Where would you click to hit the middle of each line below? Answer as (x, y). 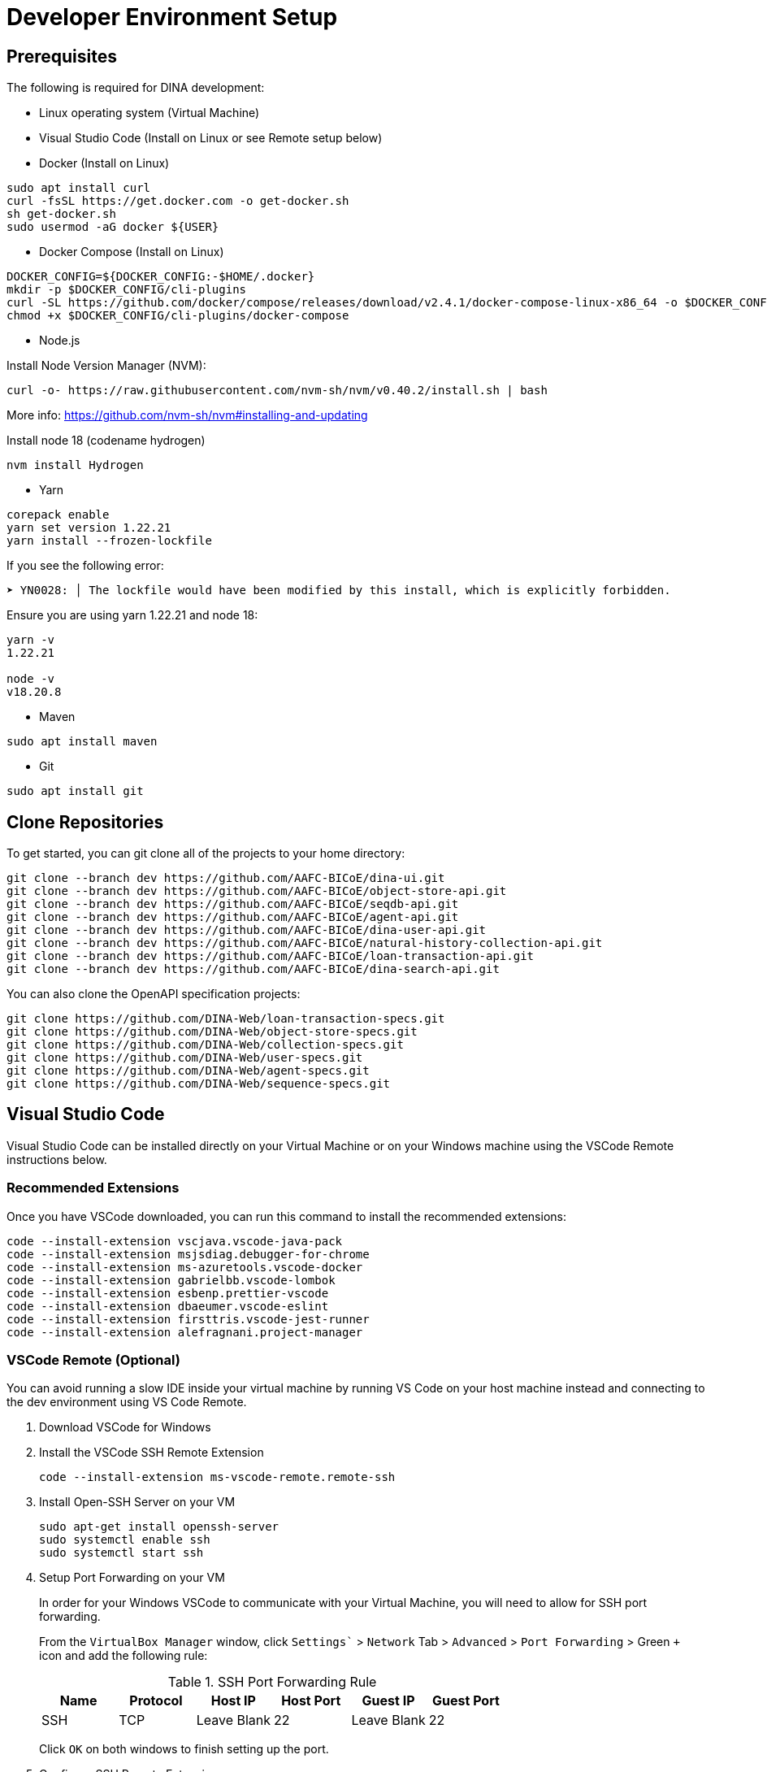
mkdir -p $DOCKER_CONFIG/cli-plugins (127, 290)
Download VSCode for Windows (125, 1427)
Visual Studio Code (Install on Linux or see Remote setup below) (211, 138)
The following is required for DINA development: (136, 88)
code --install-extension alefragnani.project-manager (185, 1332)
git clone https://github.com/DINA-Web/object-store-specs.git (212, 1032)
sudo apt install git (75, 791)
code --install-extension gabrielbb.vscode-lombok (171, 1280)
